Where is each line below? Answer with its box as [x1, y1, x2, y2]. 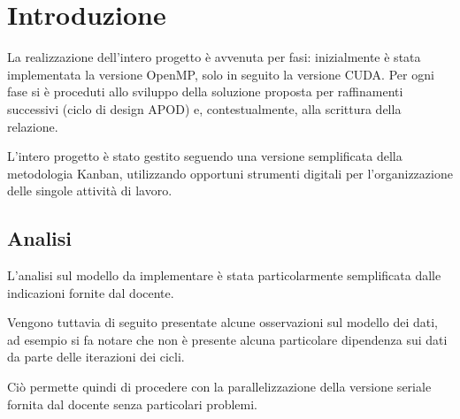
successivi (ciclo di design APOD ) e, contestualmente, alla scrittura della [7, 99, 402, 118]
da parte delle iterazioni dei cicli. [7, 347, 185, 366]
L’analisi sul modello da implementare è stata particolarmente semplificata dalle [7, 266, 441, 285]
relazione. [7, 117, 58, 135]
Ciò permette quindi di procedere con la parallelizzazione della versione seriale [7, 377, 432, 396]
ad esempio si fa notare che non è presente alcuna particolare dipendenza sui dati [7, 330, 448, 348]
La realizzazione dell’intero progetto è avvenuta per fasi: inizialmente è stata [7, 48, 421, 66]
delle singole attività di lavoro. [7, 181, 172, 200]
